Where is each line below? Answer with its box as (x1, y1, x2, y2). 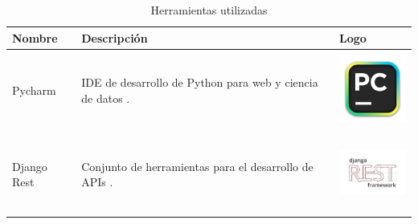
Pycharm (12, 82, 56, 99)
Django (12, 157, 47, 174)
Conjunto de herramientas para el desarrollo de (81, 157, 313, 174)
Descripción (81, 29, 148, 46)
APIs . (81, 173, 113, 190)
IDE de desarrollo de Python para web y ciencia (81, 74, 318, 91)
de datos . (81, 89, 130, 106)
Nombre (12, 29, 58, 46)
